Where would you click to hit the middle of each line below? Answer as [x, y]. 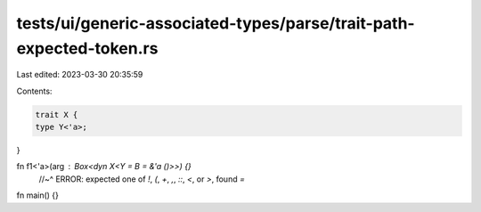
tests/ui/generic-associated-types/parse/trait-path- [216, 23]
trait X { [57, 114]
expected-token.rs [87, 48]
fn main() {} [38, 195]
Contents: [34, 91]
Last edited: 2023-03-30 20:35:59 [80, 75]
